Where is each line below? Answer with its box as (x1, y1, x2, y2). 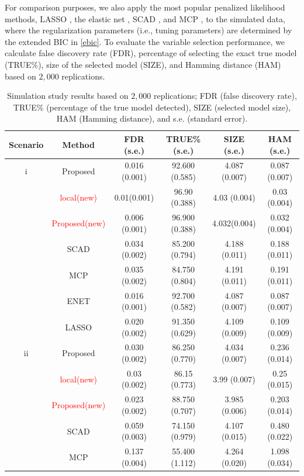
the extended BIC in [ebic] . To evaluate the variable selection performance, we (5, 35, 285, 47)
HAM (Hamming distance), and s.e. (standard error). (56, 112, 248, 125)
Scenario (9, 138, 44, 150)
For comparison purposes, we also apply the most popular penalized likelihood (5, 1, 285, 13)
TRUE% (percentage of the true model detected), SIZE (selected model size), (13, 101, 291, 113)
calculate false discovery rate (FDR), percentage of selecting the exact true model (5, 47, 297, 59)
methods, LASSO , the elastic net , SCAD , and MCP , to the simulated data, (5, 12, 285, 25)
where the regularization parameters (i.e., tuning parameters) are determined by (5, 24, 292, 36)
